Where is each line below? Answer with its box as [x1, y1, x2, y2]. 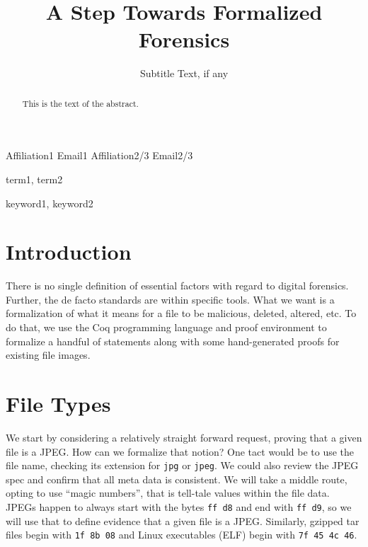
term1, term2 [6, 171, 63, 186]
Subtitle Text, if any [139, 66, 229, 81]
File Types [6, 389, 111, 418]
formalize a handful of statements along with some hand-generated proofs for [6, 333, 340, 348]
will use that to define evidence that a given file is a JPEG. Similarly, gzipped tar [6, 513, 360, 528]
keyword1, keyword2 [6, 195, 93, 210]
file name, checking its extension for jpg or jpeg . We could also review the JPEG [6, 458, 359, 473]
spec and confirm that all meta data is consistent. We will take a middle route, [6, 471, 347, 486]
